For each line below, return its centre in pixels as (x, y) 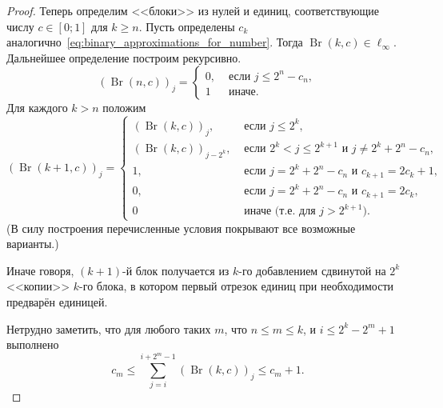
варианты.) (33, 244)
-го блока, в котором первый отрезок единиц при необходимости (237, 286)
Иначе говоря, (40, 270)
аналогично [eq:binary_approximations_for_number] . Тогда (155, 42)
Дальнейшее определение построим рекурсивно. (124, 57)
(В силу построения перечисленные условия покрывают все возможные (181, 228)
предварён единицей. (57, 302)
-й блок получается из (176, 270)
